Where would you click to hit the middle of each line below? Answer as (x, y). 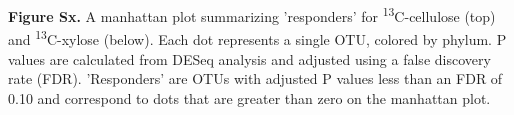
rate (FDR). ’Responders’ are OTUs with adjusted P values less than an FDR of (255, 78)
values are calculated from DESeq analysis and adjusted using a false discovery (249, 58)
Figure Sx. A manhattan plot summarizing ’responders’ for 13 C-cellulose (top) (252, 14)
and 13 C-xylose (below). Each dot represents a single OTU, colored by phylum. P (257, 37)
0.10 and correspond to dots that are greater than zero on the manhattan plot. (249, 97)
